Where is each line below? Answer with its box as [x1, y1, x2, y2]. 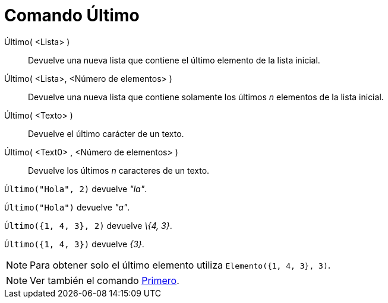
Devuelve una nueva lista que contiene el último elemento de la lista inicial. [28, 55, 320, 65]
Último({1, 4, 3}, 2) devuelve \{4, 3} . [4, 220, 172, 231]
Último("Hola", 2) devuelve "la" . [4, 183, 147, 194]
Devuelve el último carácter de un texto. [28, 128, 184, 139]
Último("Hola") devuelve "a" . [4, 202, 130, 212]
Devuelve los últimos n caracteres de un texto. [28, 165, 210, 176]
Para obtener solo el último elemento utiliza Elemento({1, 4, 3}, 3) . [30, 259, 331, 271]
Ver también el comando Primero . [30, 274, 179, 286]
